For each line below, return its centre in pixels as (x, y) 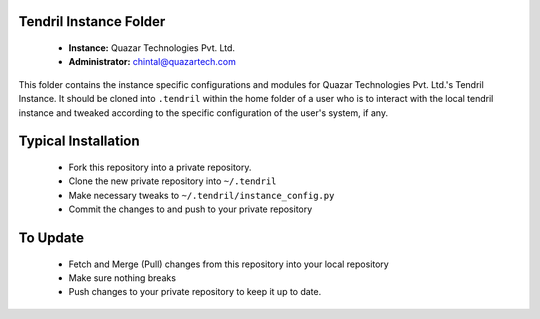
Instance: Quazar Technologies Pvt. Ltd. (151, 48)
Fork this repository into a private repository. (160, 167)
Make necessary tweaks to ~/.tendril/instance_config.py (201, 195)
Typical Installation (79, 141)
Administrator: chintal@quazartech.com (152, 62)
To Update (51, 237)
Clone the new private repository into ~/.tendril (172, 181)
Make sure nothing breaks (122, 277)
